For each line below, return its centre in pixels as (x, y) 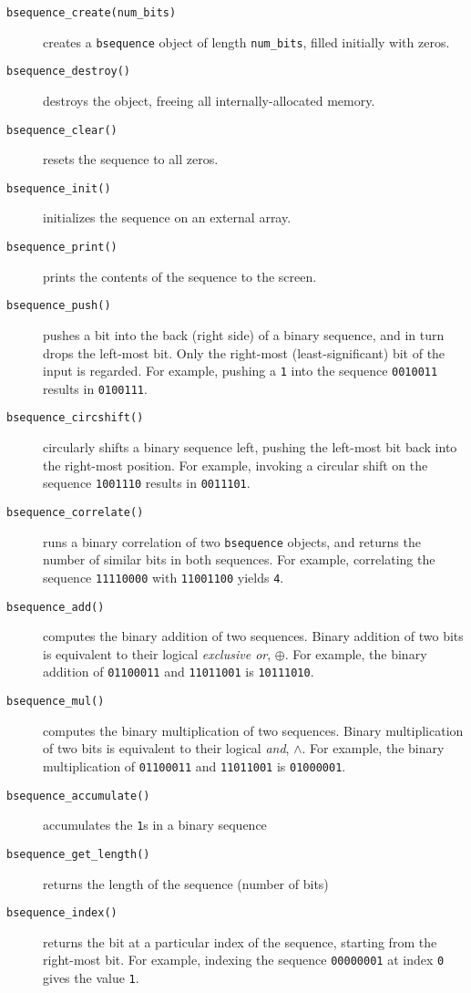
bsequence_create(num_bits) (92, 13)
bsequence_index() (62, 913)
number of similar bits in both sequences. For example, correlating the (239, 559)
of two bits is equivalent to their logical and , (166, 748)
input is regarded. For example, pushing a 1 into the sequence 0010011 (241, 371)
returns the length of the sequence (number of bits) (186, 883)
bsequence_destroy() (69, 72)
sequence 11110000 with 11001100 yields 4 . (164, 577)
